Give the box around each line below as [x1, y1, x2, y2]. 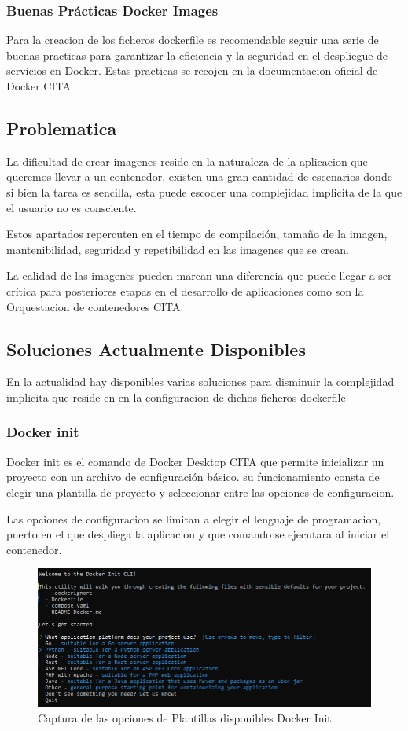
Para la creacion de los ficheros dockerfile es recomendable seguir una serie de [6, 31, 379, 48]
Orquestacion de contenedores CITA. [6, 298, 184, 314]
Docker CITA [6, 78, 71, 94]
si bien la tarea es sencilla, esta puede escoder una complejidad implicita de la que [6, 183, 402, 200]
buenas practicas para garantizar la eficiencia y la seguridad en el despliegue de [6, 46, 388, 63]
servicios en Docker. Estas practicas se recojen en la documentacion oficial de [6, 62, 378, 79]
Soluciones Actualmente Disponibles [6, 336, 306, 361]
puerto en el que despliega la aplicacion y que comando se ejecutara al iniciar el [6, 526, 390, 542]
